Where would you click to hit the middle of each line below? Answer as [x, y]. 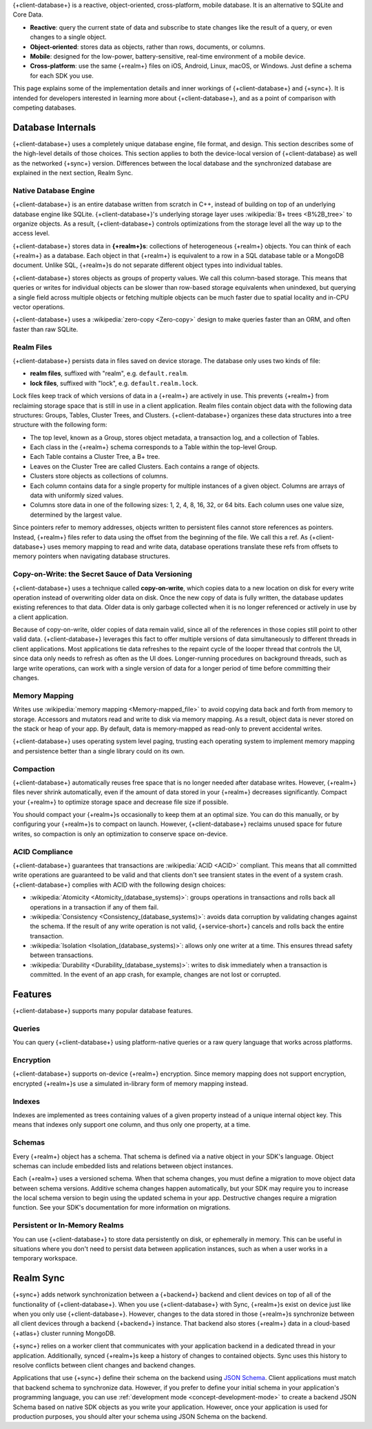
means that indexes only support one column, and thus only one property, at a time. [132, 1125]
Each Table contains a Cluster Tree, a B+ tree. [95, 457]
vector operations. [39, 307]
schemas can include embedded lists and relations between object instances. [123, 1165]
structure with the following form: [60, 425]
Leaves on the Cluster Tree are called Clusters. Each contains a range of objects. [145, 466]
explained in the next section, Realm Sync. [73, 173]
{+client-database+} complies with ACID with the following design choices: [120, 885]
